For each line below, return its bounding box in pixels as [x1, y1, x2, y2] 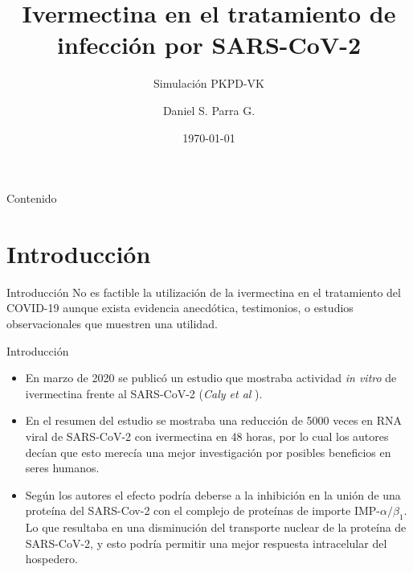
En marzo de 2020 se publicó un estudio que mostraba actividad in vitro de [25, 369, 397, 386]
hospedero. [25, 550, 78, 567]
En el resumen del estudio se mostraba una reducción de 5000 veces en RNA [25, 412, 403, 429]
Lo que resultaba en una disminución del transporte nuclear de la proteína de [25, 519, 407, 536]
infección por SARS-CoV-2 [56, 28, 362, 61]
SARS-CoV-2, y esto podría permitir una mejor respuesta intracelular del [25, 534, 387, 551]
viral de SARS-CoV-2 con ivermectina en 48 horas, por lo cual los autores [25, 427, 389, 444]
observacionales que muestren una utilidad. [6, 315, 218, 331]
